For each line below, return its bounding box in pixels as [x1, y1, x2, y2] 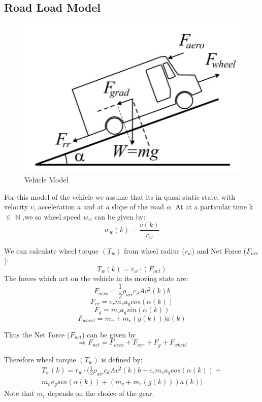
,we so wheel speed [22, 211, 81, 222]
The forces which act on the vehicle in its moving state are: [4, 273, 188, 284]
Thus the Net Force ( [4, 329, 70, 339]
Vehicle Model [24, 174, 69, 184]
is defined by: [101, 354, 143, 364]
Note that [4, 388, 35, 398]
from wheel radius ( [124, 245, 185, 256]
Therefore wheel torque [4, 354, 76, 364]
